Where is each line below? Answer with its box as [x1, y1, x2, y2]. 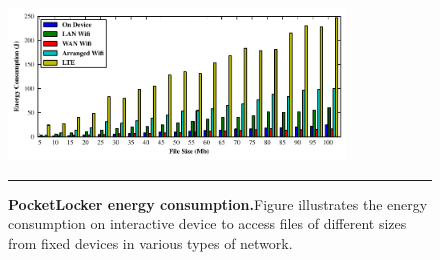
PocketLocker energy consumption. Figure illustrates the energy [8, 193, 428, 214]
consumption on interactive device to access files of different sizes [8, 213, 407, 234]
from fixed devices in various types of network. [8, 232, 293, 253]
